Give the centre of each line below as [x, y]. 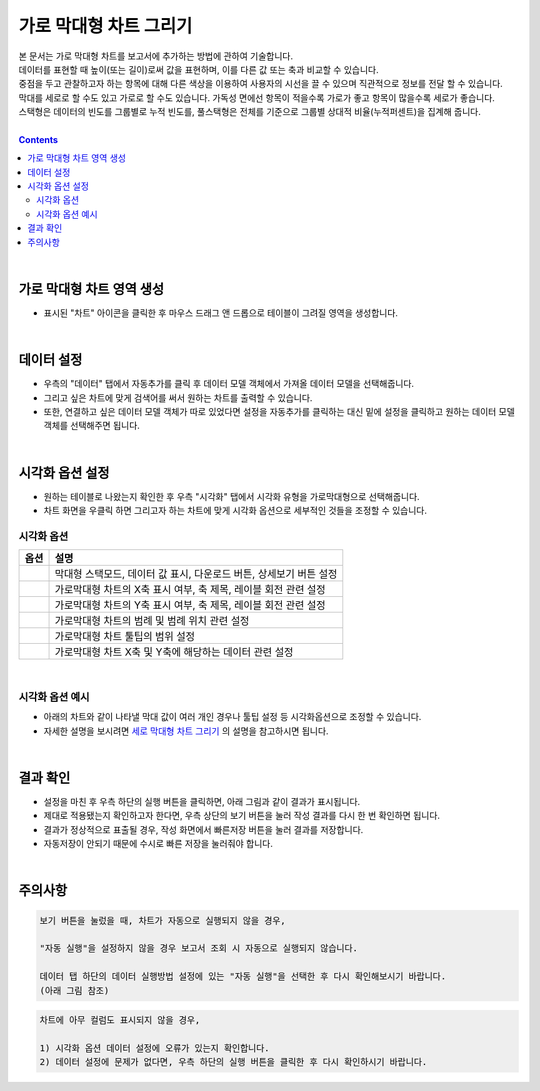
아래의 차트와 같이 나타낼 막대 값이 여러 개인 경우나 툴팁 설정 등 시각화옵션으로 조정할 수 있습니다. [232, 717]
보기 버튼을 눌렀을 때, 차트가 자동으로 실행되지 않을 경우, [162, 920]
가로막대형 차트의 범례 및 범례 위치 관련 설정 [152, 621]
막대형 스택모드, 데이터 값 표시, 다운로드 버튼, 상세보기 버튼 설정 [196, 574]
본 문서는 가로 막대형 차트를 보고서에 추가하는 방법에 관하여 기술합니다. [156, 56]
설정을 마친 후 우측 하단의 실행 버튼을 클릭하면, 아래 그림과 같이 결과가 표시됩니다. [202, 802]
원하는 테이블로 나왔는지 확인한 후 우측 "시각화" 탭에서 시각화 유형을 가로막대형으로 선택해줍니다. [231, 496]
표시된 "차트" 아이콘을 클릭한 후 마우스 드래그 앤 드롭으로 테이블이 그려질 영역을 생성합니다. [221, 312]
